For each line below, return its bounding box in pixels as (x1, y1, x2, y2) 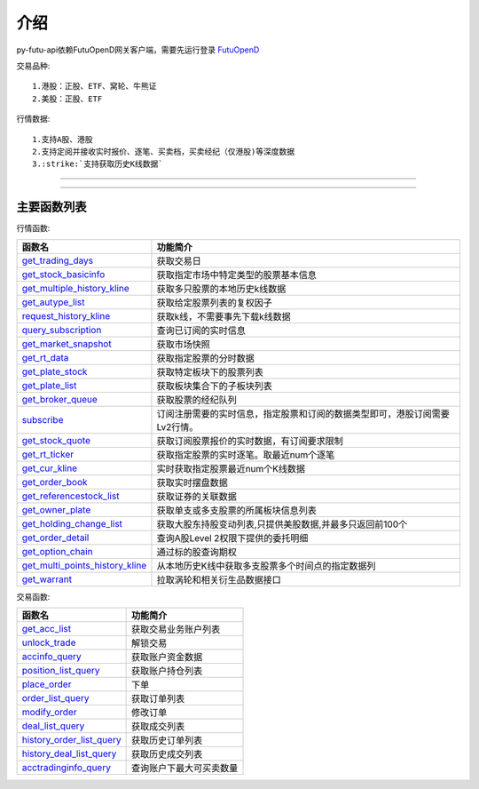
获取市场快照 (156, 338, 210, 350)
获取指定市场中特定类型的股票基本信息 (156, 268, 317, 281)
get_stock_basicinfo (21, 267, 106, 280)
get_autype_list (21, 296, 85, 308)
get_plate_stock (21, 365, 88, 378)
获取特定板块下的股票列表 (156, 365, 263, 378)
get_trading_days (21, 254, 93, 267)
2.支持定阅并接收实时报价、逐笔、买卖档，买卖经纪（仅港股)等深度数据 (32, 147, 295, 156)
